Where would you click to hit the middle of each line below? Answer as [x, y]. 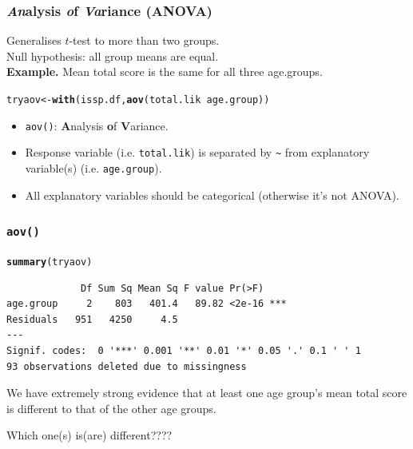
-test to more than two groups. [144, 40]
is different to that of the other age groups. [111, 408]
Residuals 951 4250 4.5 [92, 319]
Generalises [34, 40]
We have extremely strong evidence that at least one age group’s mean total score [207, 393]
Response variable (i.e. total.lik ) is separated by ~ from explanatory [197, 152]
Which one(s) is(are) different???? [89, 435]
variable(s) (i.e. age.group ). [93, 167]
